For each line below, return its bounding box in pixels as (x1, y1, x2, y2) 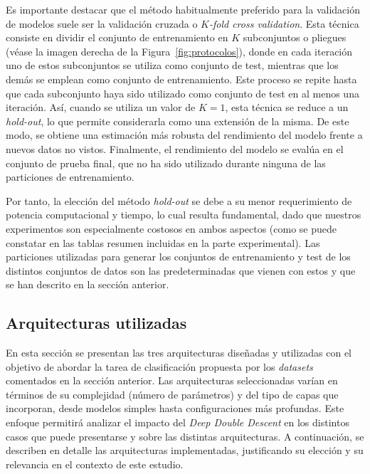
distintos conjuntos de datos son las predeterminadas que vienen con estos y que (6, 263, 356, 278)
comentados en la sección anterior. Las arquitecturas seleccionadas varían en (6, 373, 338, 388)
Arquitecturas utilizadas (6, 312, 187, 334)
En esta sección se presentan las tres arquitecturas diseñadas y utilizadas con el (6, 345, 352, 360)
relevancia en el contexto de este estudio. (6, 456, 184, 471)
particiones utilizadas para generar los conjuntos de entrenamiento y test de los (6, 249, 351, 264)
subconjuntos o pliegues (243, 30, 347, 45)
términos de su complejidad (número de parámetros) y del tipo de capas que (6, 386, 339, 401)
